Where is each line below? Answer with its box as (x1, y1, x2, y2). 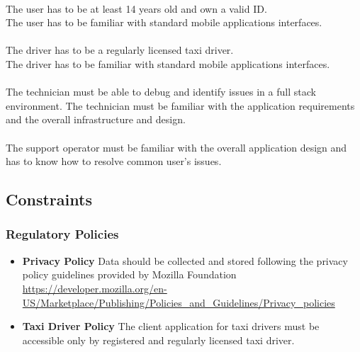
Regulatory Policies (6, 225, 119, 243)
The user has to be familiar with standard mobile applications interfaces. (6, 15, 322, 30)
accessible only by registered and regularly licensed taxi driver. (22, 332, 295, 347)
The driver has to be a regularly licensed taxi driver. (6, 42, 234, 57)
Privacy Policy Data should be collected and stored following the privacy (22, 253, 348, 268)
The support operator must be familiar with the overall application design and (6, 140, 347, 154)
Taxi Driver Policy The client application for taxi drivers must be (22, 319, 320, 334)
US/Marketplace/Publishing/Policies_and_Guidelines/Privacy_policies (22, 295, 335, 310)
